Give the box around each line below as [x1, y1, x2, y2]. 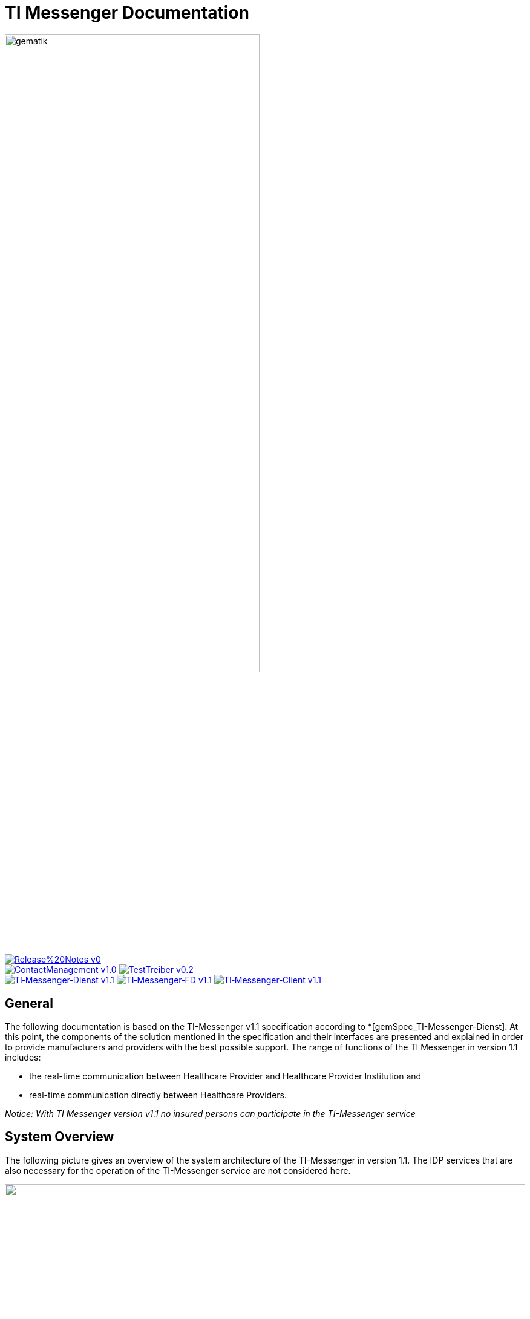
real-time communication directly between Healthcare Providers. [29, 1089, 287, 1100]
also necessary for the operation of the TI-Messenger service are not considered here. [5, 1165, 351, 1176]
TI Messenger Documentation [5, 2, 249, 23]
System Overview [5, 1129, 114, 1145]
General [5, 995, 54, 1011]
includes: [5, 1052, 41, 1062]
